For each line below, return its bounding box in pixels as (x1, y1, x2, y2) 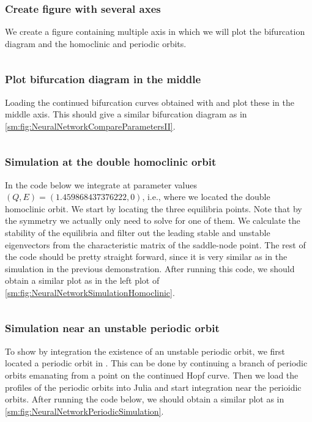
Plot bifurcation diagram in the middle (5, 72, 201, 87)
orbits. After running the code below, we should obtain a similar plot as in (5, 393, 284, 405)
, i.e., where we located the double (142, 190, 270, 203)
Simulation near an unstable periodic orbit (5, 320, 220, 336)
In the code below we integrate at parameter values (5, 178, 197, 191)
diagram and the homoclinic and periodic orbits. (5, 37, 187, 50)
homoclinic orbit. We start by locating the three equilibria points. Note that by (5, 202, 302, 215)
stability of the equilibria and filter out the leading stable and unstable (5, 226, 270, 239)
